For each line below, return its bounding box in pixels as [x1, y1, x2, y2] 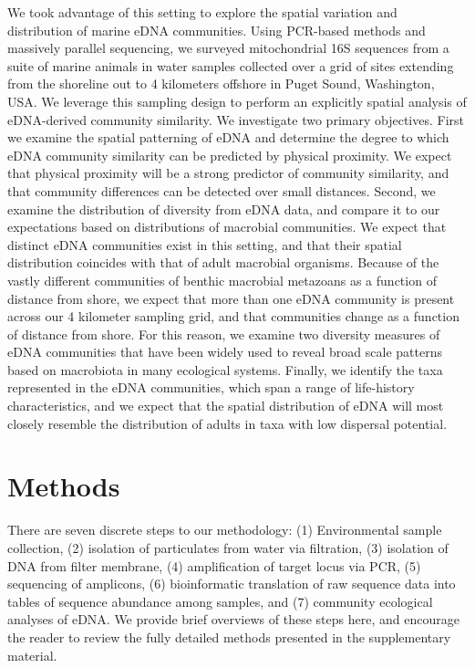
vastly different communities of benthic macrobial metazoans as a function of [7, 270, 437, 289]
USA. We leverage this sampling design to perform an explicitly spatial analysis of [7, 91, 467, 110]
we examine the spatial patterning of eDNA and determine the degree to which [7, 128, 449, 147]
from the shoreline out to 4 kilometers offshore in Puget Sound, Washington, [7, 74, 435, 93]
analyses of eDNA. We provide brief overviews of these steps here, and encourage [7, 610, 460, 629]
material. [7, 645, 57, 664]
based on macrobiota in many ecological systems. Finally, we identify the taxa [7, 360, 443, 379]
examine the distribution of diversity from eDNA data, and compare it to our [7, 199, 440, 218]
